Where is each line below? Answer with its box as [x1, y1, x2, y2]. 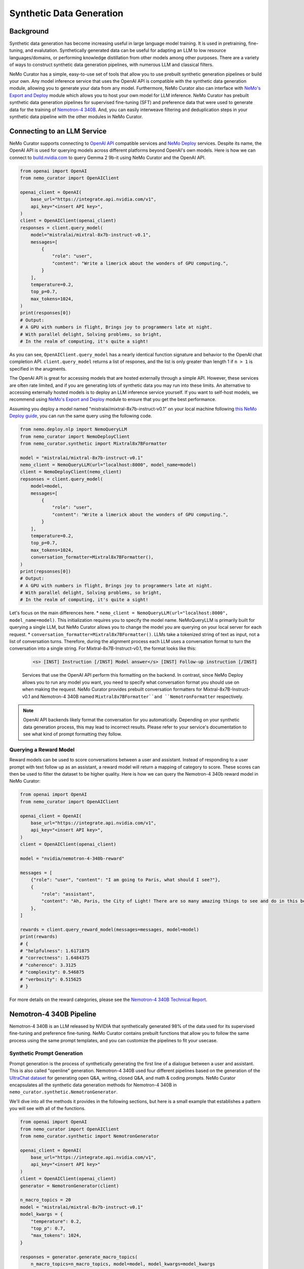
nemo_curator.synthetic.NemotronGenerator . [9, 1089, 118, 1095]
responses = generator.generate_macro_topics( [20, 1254, 138, 1260]
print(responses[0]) [20, 310, 71, 316]
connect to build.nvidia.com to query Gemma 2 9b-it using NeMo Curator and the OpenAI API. [9, 154, 206, 160]
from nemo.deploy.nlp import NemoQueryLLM [20, 426, 127, 432]
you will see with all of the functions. [9, 1106, 86, 1112]
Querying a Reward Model [9, 746, 75, 753]
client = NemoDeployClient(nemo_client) [20, 469, 122, 475]
